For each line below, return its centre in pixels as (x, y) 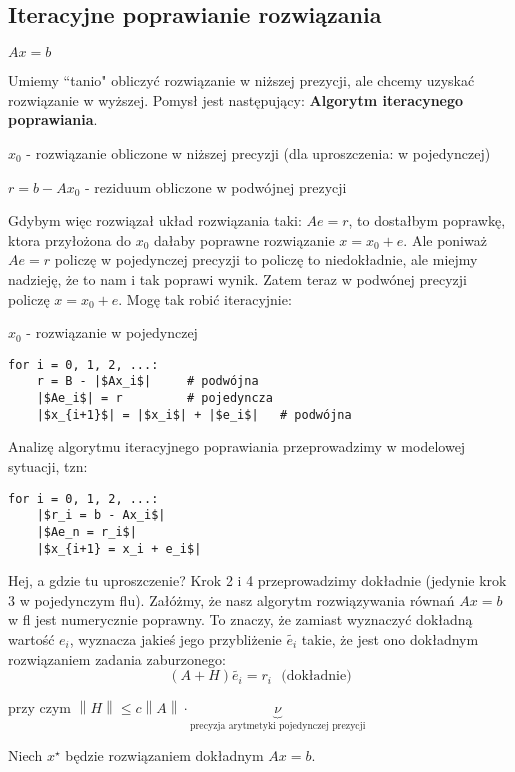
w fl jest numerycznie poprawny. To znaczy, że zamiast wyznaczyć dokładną (240, 619)
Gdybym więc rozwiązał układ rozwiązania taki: (155, 220)
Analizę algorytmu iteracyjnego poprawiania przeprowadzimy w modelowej (237, 446)
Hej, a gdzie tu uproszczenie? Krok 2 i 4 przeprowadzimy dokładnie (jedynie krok (257, 580)
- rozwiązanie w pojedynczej (112, 332)
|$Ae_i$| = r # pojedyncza (154, 398)
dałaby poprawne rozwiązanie (244, 239)
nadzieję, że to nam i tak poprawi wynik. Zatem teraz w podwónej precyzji (237, 278)
